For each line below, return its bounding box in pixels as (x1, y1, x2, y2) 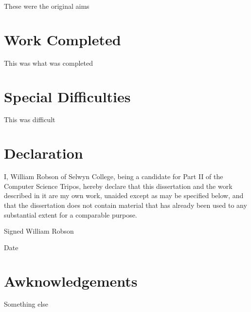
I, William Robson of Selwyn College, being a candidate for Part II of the (4, 171, 223, 182)
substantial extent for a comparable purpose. (4, 209, 137, 220)
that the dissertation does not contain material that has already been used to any (4, 200, 247, 210)
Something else (4, 299, 49, 309)
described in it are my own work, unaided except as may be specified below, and (4, 190, 244, 201)
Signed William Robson (4, 226, 74, 236)
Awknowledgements (4, 271, 138, 291)
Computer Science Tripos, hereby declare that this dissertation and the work (4, 181, 233, 191)
